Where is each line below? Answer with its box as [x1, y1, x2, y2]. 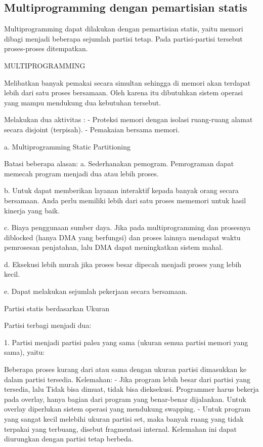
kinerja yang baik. [4, 205, 60, 215]
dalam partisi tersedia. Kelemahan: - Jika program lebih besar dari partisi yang [4, 374, 250, 384]
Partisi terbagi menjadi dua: [4, 320, 92, 330]
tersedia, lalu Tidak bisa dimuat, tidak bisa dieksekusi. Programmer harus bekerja [4, 384, 259, 394]
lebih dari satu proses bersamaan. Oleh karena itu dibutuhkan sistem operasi [4, 87, 243, 98]
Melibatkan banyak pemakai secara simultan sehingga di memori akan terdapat [4, 77, 251, 88]
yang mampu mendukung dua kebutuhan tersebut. [4, 97, 161, 107]
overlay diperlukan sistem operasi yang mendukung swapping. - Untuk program [4, 403, 251, 414]
